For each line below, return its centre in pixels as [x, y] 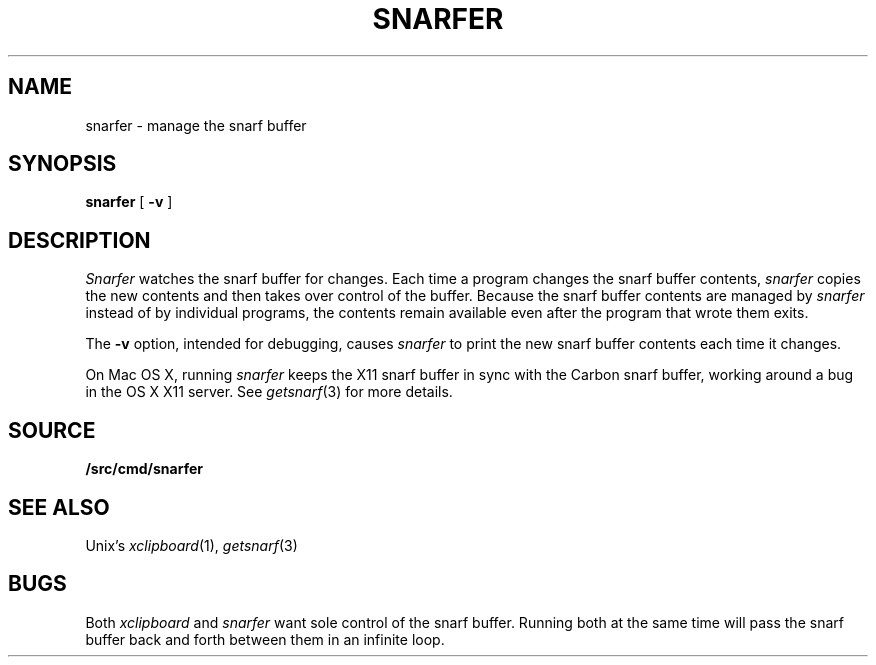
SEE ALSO [59, 507]
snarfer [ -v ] [129, 202]
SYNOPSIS [62, 164]
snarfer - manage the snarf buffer [196, 125]
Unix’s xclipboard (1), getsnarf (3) [191, 545]
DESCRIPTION [79, 240]
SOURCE [52, 430]
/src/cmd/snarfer [144, 469]
